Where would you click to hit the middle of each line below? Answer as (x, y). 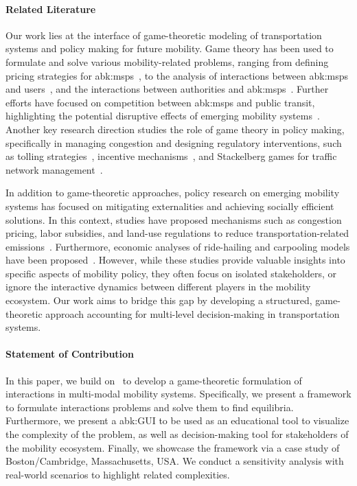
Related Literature (51, 9)
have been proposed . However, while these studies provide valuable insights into (175, 260)
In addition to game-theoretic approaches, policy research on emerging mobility (173, 193)
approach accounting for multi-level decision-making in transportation (193, 313)
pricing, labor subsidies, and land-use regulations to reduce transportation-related (177, 233)
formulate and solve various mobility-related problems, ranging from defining (167, 61)
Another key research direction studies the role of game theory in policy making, (175, 129)
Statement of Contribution (70, 354)
